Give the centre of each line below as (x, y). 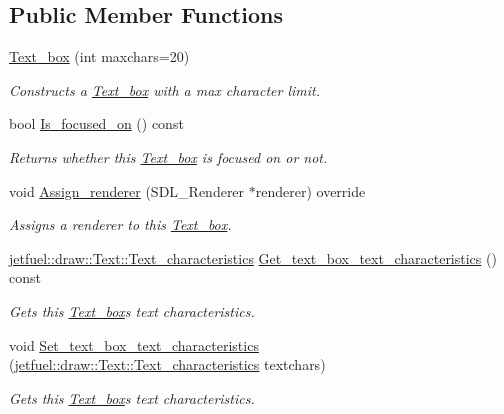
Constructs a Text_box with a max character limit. (164, 89)
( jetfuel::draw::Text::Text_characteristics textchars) (167, 364)
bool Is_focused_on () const (96, 123)
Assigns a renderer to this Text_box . (120, 224)
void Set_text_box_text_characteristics (134, 344)
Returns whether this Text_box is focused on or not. (168, 156)
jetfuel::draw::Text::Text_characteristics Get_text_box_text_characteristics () (253, 257)
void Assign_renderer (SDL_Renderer (127, 190)
